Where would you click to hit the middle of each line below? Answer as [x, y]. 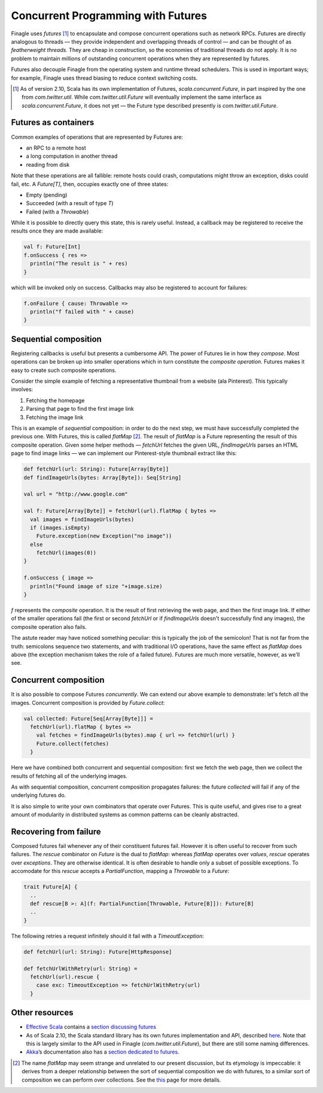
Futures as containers [53, 123]
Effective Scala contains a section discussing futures [91, 1027]
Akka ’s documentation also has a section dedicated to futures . [103, 1052]
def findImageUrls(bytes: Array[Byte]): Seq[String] [103, 477]
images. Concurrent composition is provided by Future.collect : [88, 703]
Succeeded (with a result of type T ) [70, 203]
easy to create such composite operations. [64, 370]
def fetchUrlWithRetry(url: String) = [80, 968]
